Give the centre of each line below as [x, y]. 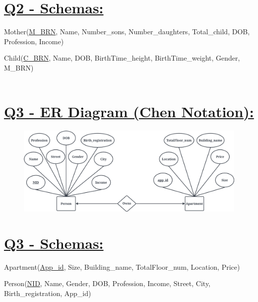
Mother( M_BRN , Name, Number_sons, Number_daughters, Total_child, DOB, [127, 32]
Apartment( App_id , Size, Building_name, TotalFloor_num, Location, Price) [122, 266]
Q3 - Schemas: [54, 243]
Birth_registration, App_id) [48, 293]
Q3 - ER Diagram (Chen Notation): [129, 112]
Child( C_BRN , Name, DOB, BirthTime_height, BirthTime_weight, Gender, [122, 58]
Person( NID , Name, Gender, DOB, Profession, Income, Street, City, [107, 283]
